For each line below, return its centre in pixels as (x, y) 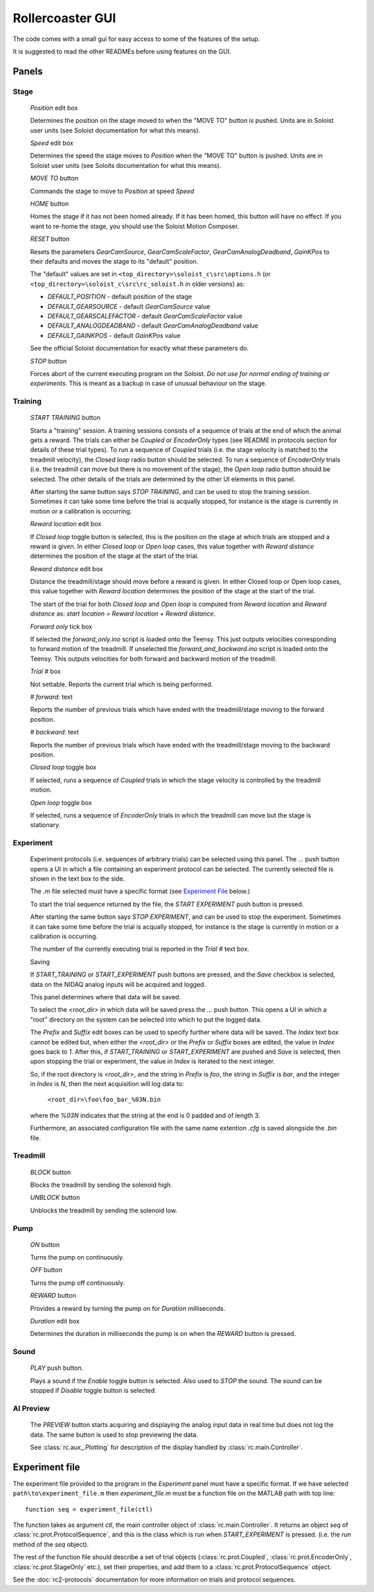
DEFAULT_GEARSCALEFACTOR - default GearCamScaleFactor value (145, 316)
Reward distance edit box (66, 568)
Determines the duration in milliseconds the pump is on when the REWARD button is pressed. (163, 1334)
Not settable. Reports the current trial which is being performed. (122, 684)
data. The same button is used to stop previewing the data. (114, 1434)
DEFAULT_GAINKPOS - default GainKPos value (114, 335)
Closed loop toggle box (63, 768)
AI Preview (31, 1408)
